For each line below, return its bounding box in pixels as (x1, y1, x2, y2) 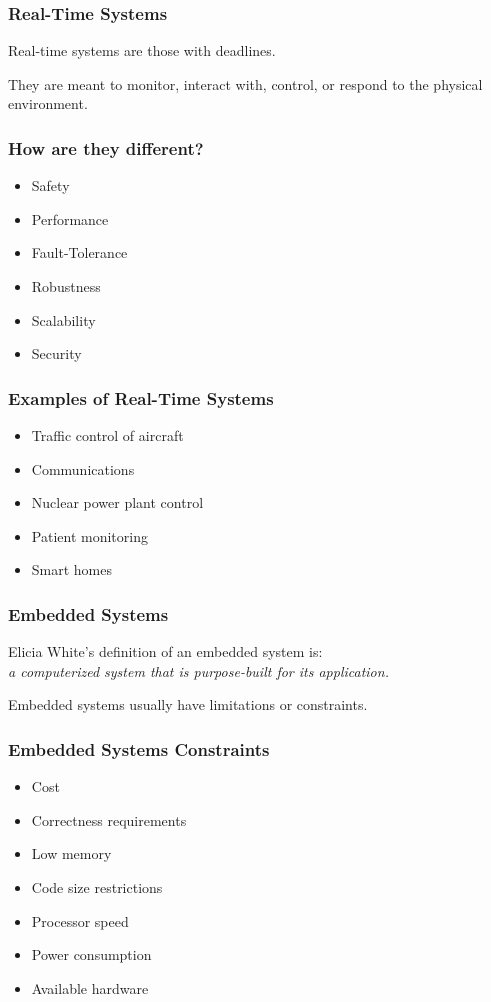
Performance (31, 208, 109, 229)
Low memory (31, 843, 112, 864)
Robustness (31, 276, 101, 296)
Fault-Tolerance (31, 242, 128, 263)
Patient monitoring (31, 525, 148, 546)
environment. (8, 93, 88, 114)
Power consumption (31, 944, 152, 965)
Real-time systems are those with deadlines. (8, 40, 276, 61)
